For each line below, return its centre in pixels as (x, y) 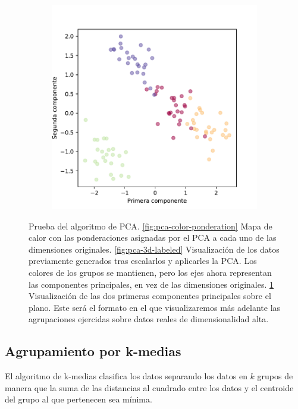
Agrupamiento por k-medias (93, 351)
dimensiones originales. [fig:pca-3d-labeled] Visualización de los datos (154, 249)
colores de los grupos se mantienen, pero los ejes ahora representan (150, 272)
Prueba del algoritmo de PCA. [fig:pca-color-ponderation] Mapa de (150, 226)
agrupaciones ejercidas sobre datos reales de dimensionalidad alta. (149, 319)
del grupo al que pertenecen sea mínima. (79, 399)
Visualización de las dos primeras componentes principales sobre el (150, 296)
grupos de (275, 376)
